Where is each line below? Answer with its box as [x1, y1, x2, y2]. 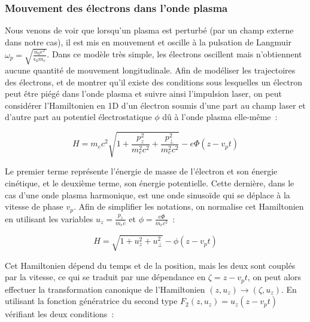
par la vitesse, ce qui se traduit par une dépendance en [5, 271, 206, 283]
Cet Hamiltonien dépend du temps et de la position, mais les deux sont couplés [5, 259, 296, 271]
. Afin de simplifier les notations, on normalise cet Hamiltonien [74, 200, 304, 213]
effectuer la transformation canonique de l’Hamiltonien [5, 283, 205, 295]
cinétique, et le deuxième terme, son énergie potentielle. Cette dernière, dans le [5, 177, 294, 189]
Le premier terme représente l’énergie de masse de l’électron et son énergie [5, 165, 278, 177]
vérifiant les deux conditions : [5, 308, 114, 320]
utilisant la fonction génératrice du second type [5, 295, 178, 307]
